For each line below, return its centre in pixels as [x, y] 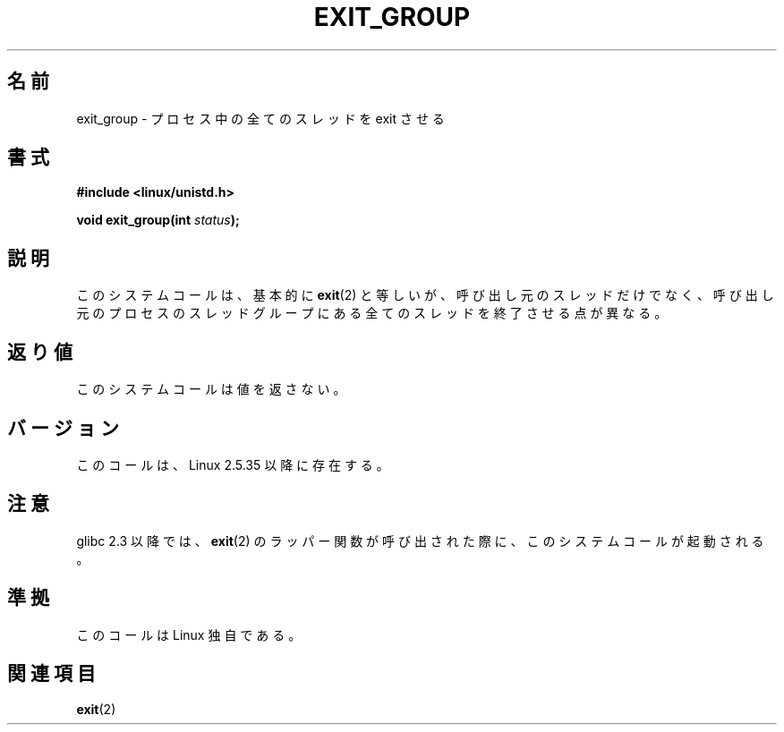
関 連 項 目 [51, 674]
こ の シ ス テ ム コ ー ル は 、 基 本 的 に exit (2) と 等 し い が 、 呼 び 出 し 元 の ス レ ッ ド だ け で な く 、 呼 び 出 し [425, 295]
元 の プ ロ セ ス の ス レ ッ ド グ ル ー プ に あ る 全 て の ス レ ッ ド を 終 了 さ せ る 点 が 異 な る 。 [372, 313]
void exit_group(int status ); [158, 220]
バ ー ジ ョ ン [63, 428]
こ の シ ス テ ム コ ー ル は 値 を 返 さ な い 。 [211, 389]
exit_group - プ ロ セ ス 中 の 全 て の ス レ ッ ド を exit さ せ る [260, 118]
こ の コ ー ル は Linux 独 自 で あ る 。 [189, 634]
